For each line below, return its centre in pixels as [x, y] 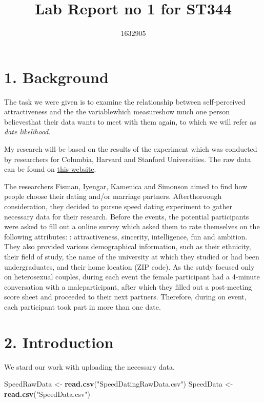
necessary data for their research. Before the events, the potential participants [127, 216]
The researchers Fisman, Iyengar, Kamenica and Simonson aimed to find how [126, 186]
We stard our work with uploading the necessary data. [89, 366]
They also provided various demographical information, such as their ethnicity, [128, 246]
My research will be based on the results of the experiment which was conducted [131, 149]
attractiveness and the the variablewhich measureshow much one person [117, 112]
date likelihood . [27, 132]
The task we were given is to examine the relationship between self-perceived [125, 101]
